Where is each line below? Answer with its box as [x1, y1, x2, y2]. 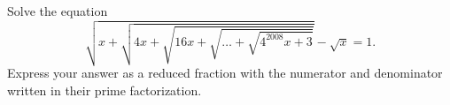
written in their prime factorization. [7, 81, 202, 100]
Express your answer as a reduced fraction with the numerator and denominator [7, 64, 443, 82]
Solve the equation [7, 2, 108, 19]
